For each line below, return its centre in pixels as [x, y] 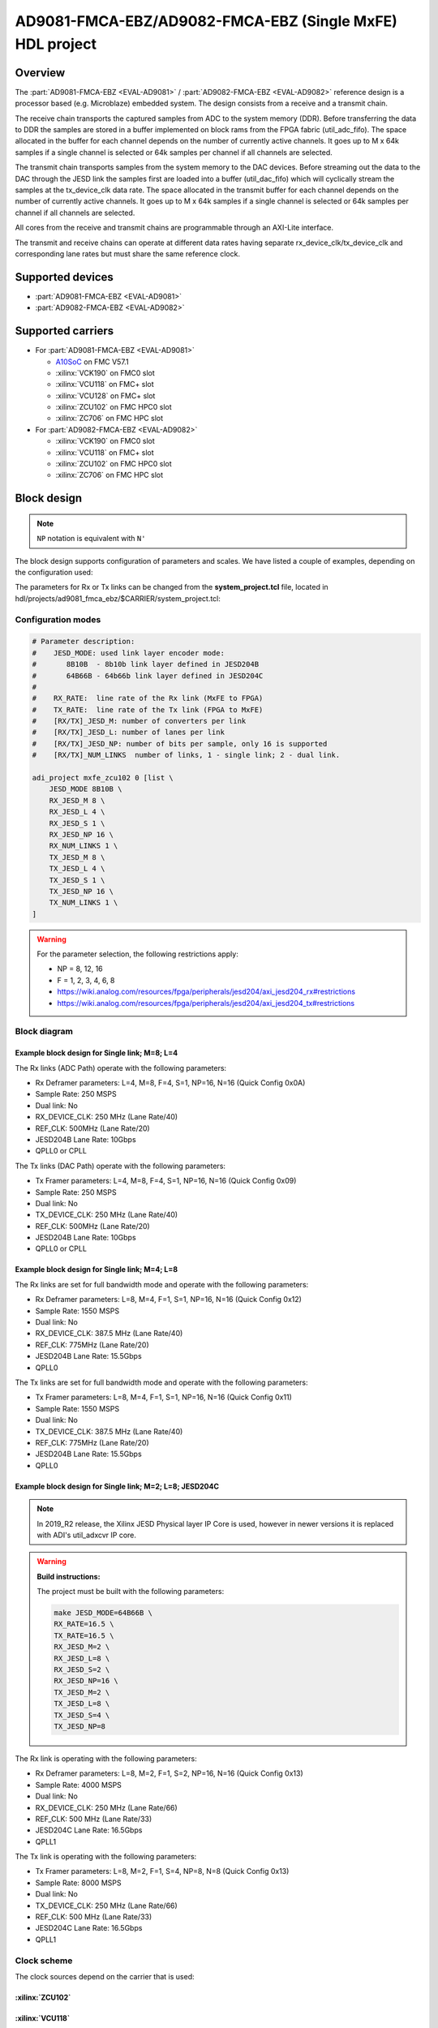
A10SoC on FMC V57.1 [92, 362]
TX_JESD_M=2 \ [82, 1692]
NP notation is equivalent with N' [91, 539]
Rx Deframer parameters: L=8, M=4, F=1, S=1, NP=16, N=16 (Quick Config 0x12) [168, 1300]
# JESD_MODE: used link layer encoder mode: [128, 653]
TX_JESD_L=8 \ [82, 1704]
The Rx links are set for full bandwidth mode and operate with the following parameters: [162, 1284]
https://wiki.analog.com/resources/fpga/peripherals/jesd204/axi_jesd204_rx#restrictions [206, 992]
